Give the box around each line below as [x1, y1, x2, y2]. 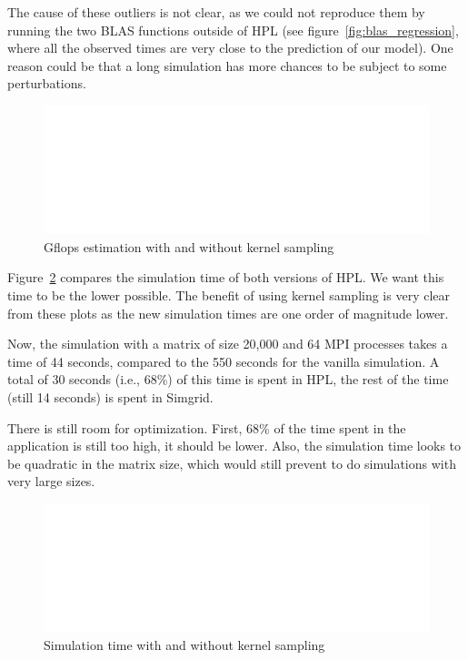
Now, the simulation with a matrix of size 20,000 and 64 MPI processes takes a [7, 334, 448, 353]
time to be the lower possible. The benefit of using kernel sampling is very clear [7, 285, 451, 304]
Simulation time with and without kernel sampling [44, 635, 325, 654]
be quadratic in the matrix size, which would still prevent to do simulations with [7, 453, 456, 472]
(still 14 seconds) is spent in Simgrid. [7, 387, 214, 406]
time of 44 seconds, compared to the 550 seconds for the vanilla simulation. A [7, 351, 440, 371]
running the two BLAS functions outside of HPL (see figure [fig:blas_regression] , [7, 20, 459, 39]
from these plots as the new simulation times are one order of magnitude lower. [7, 303, 449, 322]
